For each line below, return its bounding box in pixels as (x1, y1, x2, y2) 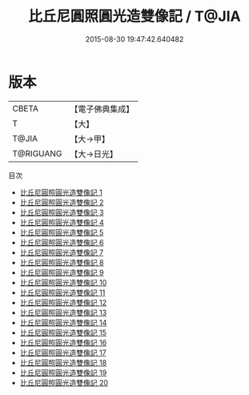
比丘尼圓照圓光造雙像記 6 (19, 237, 104, 247)
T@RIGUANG (12, 147, 62, 159)
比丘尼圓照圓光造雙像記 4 (19, 217, 104, 227)
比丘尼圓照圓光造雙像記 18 (19, 357, 107, 367)
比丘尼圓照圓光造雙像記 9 (19, 268, 104, 277)
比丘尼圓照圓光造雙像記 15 (19, 328, 106, 337)
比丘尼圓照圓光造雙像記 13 (19, 308, 107, 317)
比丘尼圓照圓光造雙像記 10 (19, 277, 107, 287)
